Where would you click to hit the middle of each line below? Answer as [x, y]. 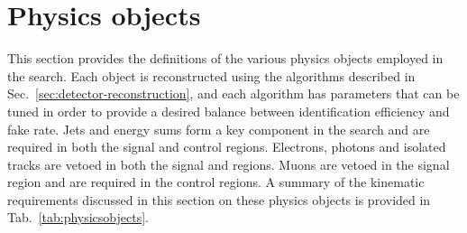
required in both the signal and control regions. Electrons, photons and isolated [227, 147]
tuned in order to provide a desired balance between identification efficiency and [229, 111]
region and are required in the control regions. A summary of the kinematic [216, 182]
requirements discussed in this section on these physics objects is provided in [219, 199]
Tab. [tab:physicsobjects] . [78, 217]
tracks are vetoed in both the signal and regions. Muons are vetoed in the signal [229, 164]
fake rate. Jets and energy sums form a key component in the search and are [219, 129]
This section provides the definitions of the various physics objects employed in [225, 58]
